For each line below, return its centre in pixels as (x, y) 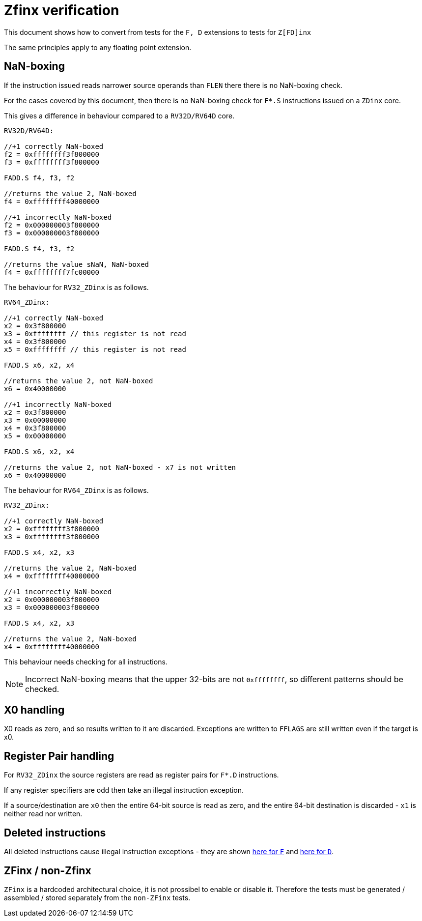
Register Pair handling (59, 756)
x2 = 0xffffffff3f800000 (52, 529)
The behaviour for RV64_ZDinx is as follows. (76, 490)
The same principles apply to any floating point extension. (98, 47)
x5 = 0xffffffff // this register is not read (95, 349)
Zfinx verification (62, 10)
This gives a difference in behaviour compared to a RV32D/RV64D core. (119, 115)
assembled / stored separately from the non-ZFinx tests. (97, 897)
